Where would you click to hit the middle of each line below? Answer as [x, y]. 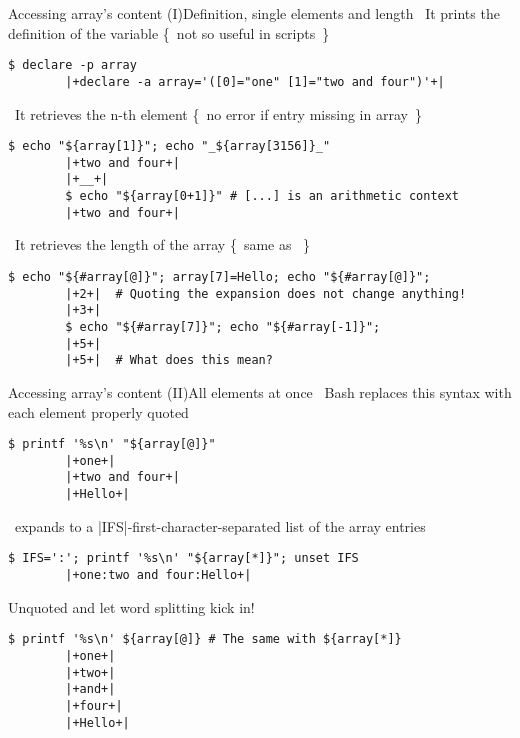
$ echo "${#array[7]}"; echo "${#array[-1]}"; [223, 326]
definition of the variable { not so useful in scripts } [169, 32]
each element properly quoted [98, 411]
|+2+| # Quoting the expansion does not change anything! [266, 293]
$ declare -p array [72, 65]
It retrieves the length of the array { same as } [162, 244]
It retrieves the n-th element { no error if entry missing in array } [218, 113]
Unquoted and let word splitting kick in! [131, 606]
